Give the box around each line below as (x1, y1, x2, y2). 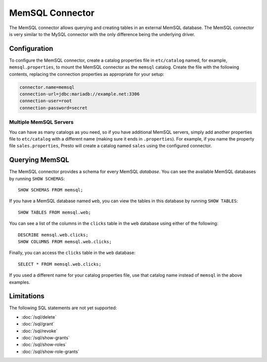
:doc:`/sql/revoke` (21, 328, 58, 334)
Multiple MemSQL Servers (9, 119, 74, 126)
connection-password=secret (19, 105, 88, 110)
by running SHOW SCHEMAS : (9, 176, 65, 181)
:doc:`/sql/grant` (21, 321, 55, 327)
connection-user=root (19, 98, 72, 104)
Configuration (9, 44, 53, 53)
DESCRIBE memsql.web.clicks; (18, 232, 89, 238)
